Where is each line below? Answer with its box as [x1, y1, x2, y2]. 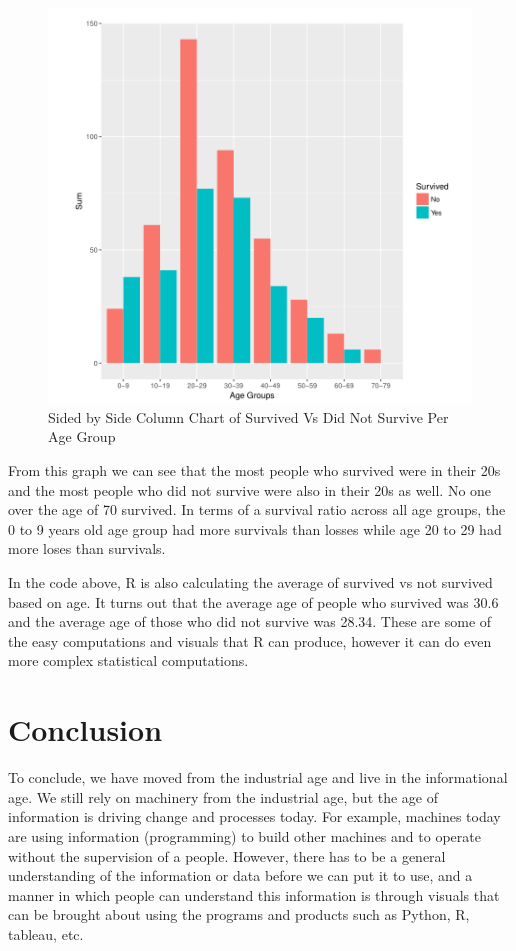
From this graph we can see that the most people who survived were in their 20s [8, 460, 501, 481]
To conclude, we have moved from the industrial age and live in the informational [8, 767, 508, 788]
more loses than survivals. [8, 538, 166, 559]
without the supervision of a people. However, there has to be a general [8, 845, 446, 866]
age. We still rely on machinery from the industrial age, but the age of [8, 786, 439, 807]
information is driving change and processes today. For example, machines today [8, 806, 501, 827]
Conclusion [8, 709, 163, 750]
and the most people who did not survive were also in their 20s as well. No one [8, 479, 492, 500]
